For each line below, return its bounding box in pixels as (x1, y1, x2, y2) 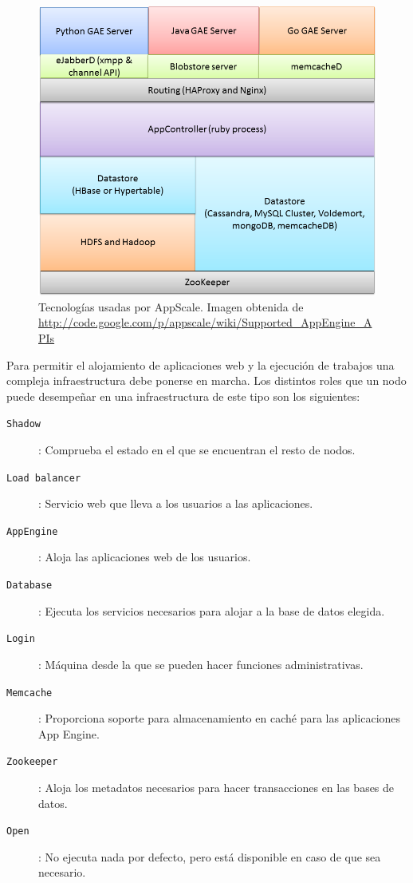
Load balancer (6, 472, 81, 484)
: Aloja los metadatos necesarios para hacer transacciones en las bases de (38, 779, 395, 796)
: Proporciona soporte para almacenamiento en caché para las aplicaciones (38, 710, 401, 727)
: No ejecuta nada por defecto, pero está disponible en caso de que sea (38, 848, 381, 865)
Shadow (6, 418, 41, 430)
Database (6, 580, 53, 592)
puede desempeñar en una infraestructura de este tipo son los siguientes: (6, 387, 360, 404)
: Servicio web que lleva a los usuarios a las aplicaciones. (38, 495, 313, 512)
